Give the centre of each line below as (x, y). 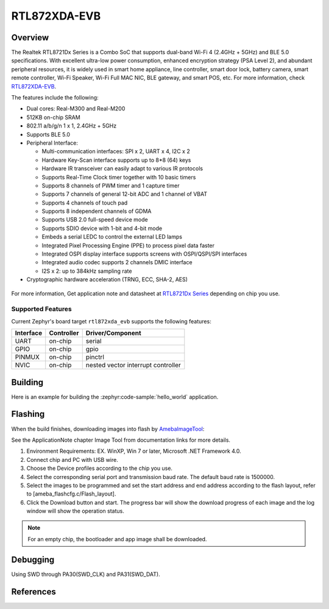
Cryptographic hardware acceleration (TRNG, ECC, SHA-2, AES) (107, 279)
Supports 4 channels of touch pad (85, 203)
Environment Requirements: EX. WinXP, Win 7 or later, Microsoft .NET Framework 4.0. (134, 451)
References (34, 592)
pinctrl (95, 357)
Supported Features (42, 309)
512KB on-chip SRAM (53, 117)
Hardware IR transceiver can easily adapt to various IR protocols (122, 168)
